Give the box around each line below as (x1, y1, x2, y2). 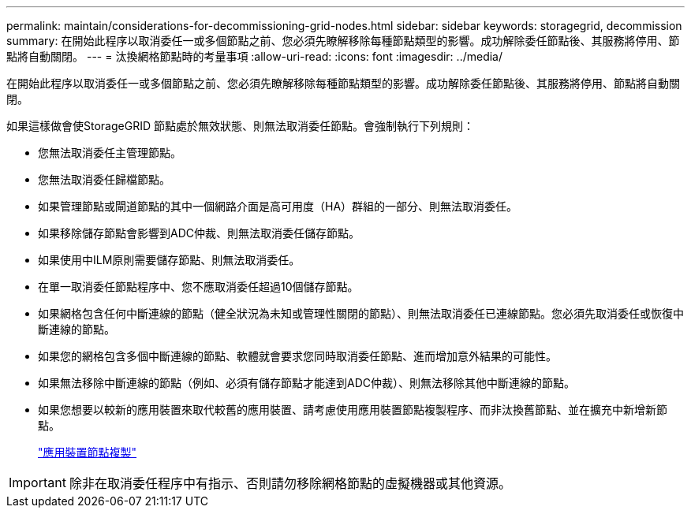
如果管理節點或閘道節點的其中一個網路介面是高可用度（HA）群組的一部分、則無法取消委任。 (38, 199, 518, 213)
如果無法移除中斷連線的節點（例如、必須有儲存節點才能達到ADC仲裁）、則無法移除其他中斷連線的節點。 (38, 376, 575, 389)
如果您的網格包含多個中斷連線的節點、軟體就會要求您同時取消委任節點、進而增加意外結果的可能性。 (38, 349, 557, 363)
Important (9, 475, 66, 490)
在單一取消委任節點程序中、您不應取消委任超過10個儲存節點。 (38, 280, 359, 293)
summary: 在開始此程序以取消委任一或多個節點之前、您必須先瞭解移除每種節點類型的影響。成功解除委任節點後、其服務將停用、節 (6, 34, 680, 47)
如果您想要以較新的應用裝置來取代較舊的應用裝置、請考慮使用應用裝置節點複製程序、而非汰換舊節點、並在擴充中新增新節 (38, 403, 667, 416)
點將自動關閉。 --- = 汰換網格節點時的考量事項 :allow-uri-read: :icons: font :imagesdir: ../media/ (6, 50, 503, 63)
